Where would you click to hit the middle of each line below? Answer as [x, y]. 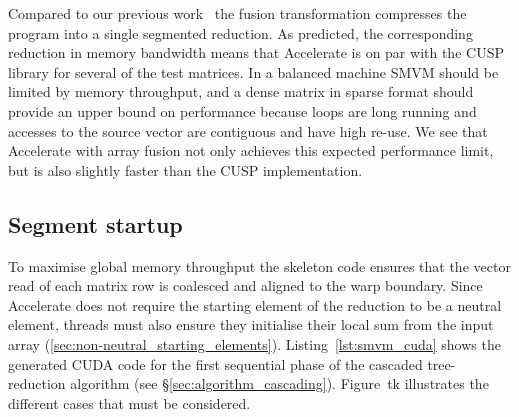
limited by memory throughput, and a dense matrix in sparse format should [241, 91]
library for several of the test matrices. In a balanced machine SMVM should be [253, 71]
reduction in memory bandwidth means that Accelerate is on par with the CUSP [256, 52]
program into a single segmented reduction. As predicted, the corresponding [240, 32]
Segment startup [95, 223]
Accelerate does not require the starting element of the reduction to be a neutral [255, 304]
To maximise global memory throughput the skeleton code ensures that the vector [259, 265]
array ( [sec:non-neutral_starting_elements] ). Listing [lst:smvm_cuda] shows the [254, 343]
